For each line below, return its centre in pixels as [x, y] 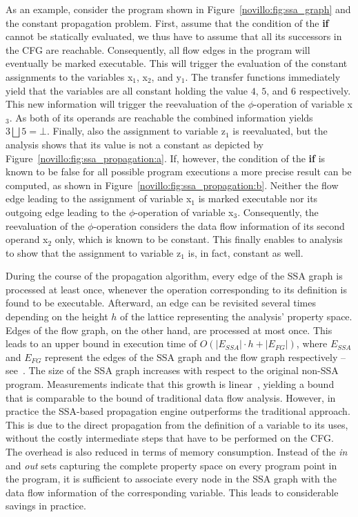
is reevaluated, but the [280, 131]
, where [312, 343]
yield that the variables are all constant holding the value [127, 90]
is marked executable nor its [258, 198]
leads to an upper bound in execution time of [101, 343]
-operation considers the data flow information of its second [219, 225]
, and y [166, 76]
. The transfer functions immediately [263, 76]
